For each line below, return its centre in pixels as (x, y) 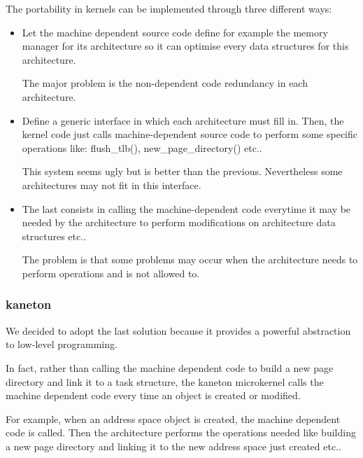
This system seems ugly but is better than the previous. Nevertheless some (182, 171)
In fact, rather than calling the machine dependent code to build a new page (170, 367)
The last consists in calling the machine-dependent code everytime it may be (186, 208)
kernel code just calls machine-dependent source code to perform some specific (190, 134)
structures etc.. (54, 236)
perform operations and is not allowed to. (111, 273)
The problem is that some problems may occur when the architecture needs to (190, 259)
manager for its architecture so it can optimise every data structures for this (185, 46)
